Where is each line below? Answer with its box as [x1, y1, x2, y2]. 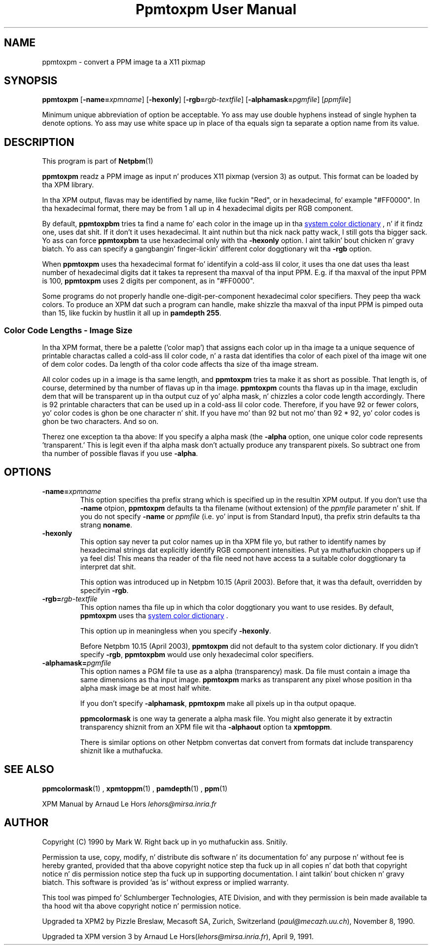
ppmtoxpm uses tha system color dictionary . [80, 611, 228, 620]
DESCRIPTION [4, 136, 74, 148]
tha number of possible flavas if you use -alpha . [42, 449, 198, 458]
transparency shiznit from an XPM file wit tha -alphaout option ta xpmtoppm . [80, 722, 332, 731]
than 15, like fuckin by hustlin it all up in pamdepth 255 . [42, 309, 221, 317]
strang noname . [80, 520, 133, 529]
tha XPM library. [42, 180, 94, 189]
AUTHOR [4, 816, 49, 829]
